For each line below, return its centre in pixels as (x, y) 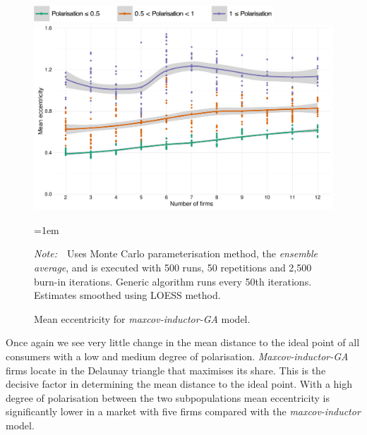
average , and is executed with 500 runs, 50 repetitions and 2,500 (173, 267)
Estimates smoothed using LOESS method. (127, 295)
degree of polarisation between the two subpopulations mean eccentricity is (168, 397)
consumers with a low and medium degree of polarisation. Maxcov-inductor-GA (177, 356)
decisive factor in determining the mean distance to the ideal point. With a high (179, 384)
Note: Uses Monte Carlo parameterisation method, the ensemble (176, 253)
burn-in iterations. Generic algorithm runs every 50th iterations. (173, 281)
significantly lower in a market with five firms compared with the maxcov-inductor (183, 411)
